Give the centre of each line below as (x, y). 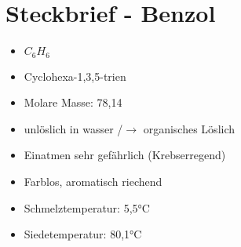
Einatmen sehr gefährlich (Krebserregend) (125, 155)
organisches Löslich (189, 128)
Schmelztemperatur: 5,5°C (87, 207)
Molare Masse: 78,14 (73, 102)
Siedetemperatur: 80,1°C (83, 234)
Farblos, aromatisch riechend (93, 181)
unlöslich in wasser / (73, 128)
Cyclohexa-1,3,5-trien (75, 76)
